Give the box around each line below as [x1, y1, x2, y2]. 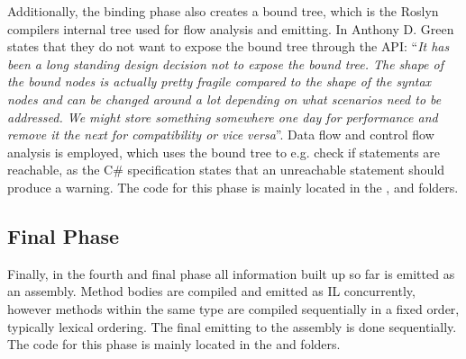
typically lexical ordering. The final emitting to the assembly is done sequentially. [7, 317, 457, 336]
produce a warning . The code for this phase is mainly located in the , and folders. [7, 177, 459, 196]
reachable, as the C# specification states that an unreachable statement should [7, 160, 445, 179]
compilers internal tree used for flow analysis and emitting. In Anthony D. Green [7, 19, 454, 38]
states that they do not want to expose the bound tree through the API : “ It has [7, 37, 450, 56]
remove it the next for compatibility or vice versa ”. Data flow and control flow [7, 125, 434, 144]
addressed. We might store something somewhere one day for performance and [7, 107, 438, 126]
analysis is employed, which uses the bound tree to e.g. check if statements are [7, 142, 441, 161]
